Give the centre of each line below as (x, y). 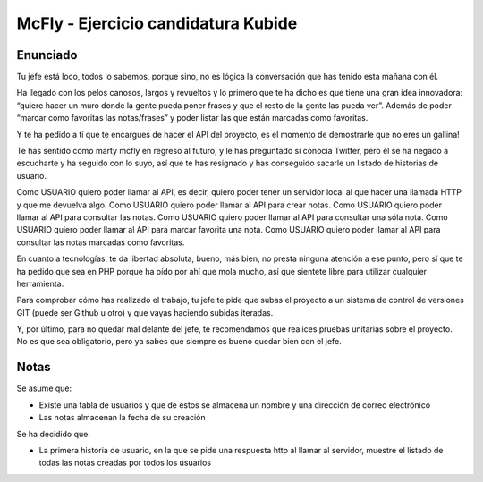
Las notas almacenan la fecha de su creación (122, 418)
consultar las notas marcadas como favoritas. (101, 242)
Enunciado (47, 55)
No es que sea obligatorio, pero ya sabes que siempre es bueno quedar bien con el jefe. (179, 342)
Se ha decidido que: (54, 434)
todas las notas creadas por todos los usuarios (125, 463)
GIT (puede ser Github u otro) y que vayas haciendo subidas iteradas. (145, 312)
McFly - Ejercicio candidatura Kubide (157, 23)
